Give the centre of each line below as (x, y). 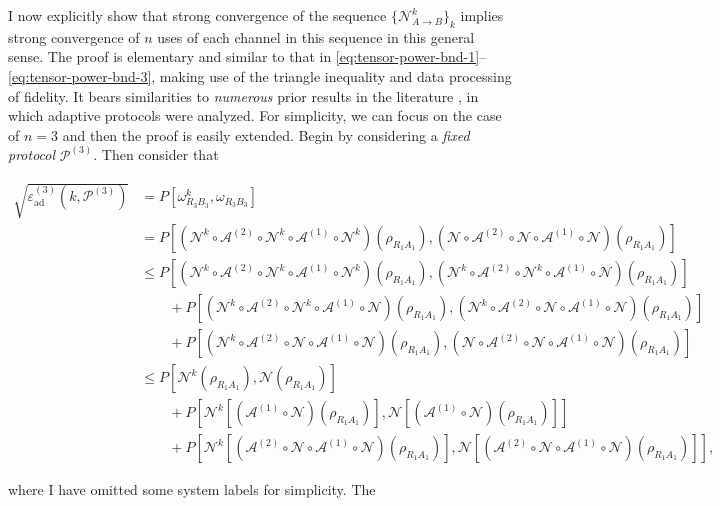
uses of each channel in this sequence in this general (316, 36)
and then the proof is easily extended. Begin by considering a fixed (266, 134)
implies (482, 15)
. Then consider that (156, 154)
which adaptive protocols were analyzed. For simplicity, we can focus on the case (255, 115)
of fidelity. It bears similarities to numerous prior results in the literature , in (243, 95)
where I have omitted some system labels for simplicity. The (192, 489)
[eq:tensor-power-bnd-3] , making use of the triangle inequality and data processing (260, 75)
